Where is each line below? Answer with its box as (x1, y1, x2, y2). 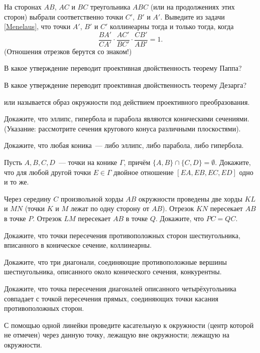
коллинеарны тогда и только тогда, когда (110, 21, 234, 32)
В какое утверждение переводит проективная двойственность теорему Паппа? (4, 63, 242, 73)
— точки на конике (58, 157, 117, 167)
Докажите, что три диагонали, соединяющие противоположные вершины (4, 256, 227, 267)
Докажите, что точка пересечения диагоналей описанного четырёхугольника (4, 283, 236, 293)
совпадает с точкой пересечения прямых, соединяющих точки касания (4, 293, 218, 303)
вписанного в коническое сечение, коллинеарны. (4, 240, 152, 250)
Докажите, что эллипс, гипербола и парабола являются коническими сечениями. (4, 113, 249, 124)
